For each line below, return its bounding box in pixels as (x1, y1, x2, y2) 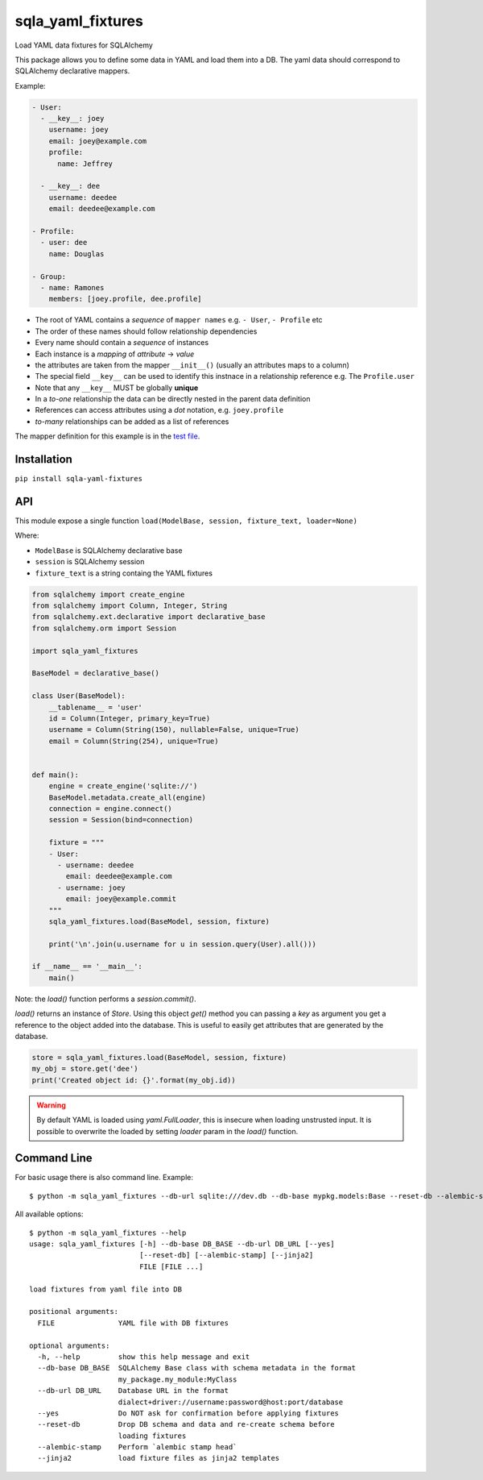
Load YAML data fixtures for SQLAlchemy (14, 40, 153, 50)
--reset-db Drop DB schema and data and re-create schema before (37, 1420, 335, 1429)
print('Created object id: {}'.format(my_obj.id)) (31, 1075, 237, 1084)
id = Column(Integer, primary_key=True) (48, 713, 211, 723)
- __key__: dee (40, 181, 101, 191)
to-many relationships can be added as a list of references (35, 416, 229, 426)
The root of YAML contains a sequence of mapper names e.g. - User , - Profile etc (35, 315, 323, 325)
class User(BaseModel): (31, 692, 126, 701)
